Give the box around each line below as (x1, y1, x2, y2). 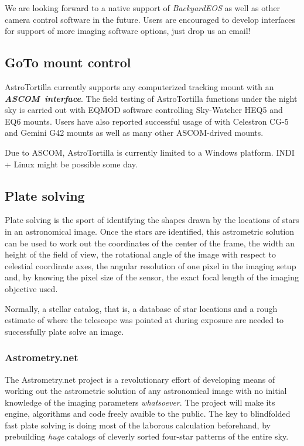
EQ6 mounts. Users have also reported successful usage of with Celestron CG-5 (5, 115, 289, 127)
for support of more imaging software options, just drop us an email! (5, 25, 251, 37)
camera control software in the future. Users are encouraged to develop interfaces (5, 13, 296, 25)
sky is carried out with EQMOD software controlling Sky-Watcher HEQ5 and (5, 104, 283, 116)
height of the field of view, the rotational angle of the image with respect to (5, 248, 276, 260)
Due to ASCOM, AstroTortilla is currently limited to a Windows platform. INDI (5, 146, 295, 158)
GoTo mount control (5, 53, 131, 71)
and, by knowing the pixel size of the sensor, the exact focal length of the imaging (5, 271, 299, 283)
